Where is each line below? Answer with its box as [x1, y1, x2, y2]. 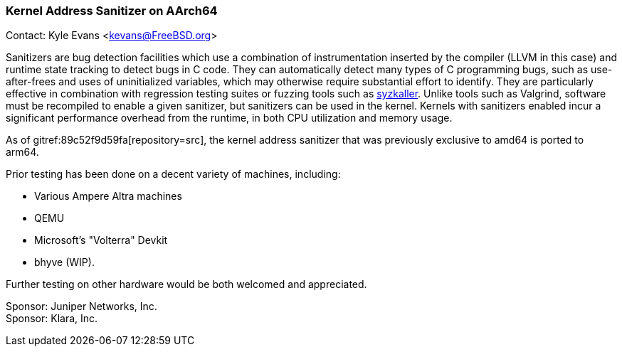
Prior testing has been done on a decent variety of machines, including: [6, 168, 341, 181]
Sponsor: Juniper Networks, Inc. [6, 300, 157, 313]
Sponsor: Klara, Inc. [6, 312, 98, 325]
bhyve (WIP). [34, 256, 95, 269]
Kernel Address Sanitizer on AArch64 [6, 4, 218, 18]
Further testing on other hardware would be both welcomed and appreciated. [6, 278, 367, 291]
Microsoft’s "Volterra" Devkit [34, 234, 168, 247]
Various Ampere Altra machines [34, 190, 182, 203]
